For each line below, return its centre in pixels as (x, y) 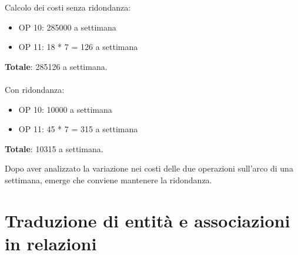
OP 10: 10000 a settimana (65, 109)
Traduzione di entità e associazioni (148, 220)
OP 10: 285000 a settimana (67, 27)
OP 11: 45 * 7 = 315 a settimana (78, 129)
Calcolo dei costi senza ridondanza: (68, 7)
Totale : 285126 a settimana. (56, 66)
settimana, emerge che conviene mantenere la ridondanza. (108, 179)
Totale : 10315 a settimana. (54, 148)
